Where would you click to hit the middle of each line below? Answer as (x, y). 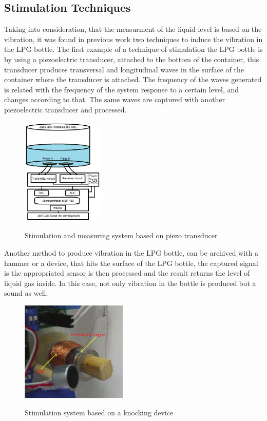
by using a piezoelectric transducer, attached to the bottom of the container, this (132, 59)
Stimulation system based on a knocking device (99, 413)
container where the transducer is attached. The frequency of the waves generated (133, 79)
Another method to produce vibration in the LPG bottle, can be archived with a (131, 252)
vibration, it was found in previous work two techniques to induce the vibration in (133, 39)
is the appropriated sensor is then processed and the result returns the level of (127, 273)
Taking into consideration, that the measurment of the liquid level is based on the (133, 29)
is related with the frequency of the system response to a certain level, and (122, 89)
